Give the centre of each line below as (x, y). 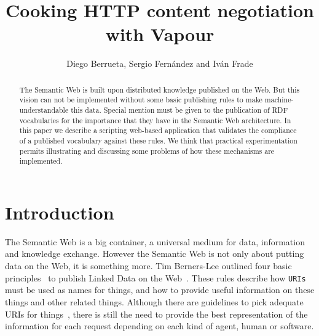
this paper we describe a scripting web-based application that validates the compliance (158, 130)
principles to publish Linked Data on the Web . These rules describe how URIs (156, 277)
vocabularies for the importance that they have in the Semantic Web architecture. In (155, 120)
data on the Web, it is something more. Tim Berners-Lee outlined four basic (148, 266)
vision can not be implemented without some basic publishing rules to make (141, 100)
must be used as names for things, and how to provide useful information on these (160, 290)
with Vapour (160, 34)
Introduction (60, 212)
